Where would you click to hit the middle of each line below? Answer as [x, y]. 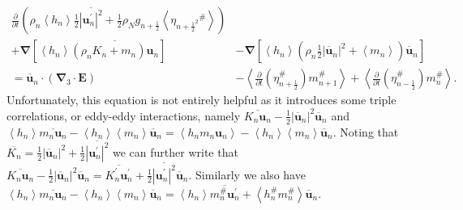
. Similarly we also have [247, 174]
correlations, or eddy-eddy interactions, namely [124, 115]
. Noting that [366, 131]
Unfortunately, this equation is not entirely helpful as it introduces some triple [201, 100]
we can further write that [176, 151]
